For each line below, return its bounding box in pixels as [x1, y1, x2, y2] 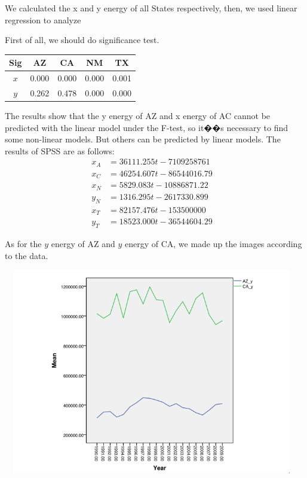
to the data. [5, 249, 48, 261]
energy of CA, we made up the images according [124, 238, 302, 250]
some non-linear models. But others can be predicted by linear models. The [5, 133, 281, 145]
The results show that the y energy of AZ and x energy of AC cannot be [5, 109, 271, 122]
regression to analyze [5, 13, 81, 26]
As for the [5, 238, 42, 250]
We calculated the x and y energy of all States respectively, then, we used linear [5, 2, 297, 14]
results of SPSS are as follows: [5, 144, 115, 157]
